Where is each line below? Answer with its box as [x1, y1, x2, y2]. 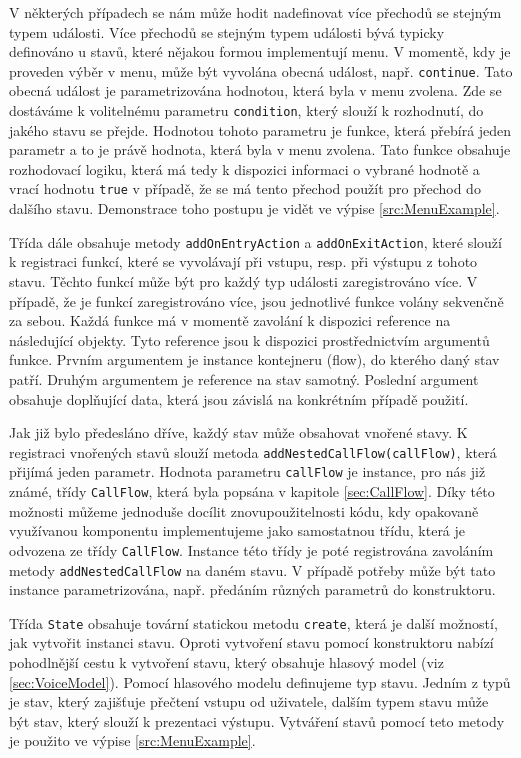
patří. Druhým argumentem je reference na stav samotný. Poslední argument [9, 368, 479, 389]
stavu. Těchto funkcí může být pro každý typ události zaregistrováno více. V [9, 270, 478, 291]
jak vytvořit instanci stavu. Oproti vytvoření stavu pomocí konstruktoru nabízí [9, 632, 494, 653]
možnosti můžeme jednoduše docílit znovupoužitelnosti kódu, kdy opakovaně [9, 500, 479, 521]
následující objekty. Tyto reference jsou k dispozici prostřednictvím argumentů [9, 329, 490, 350]
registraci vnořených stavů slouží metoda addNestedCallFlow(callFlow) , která [9, 441, 497, 462]
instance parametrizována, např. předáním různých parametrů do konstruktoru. [9, 579, 496, 600]
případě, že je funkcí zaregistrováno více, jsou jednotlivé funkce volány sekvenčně [9, 290, 504, 311]
